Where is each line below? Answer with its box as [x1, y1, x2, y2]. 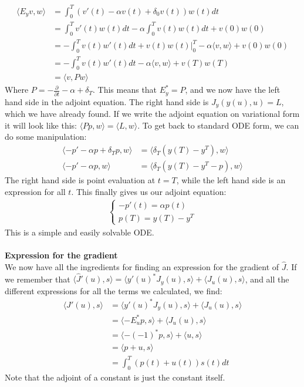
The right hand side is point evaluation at [5, 174, 156, 186]
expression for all [5, 185, 66, 197]
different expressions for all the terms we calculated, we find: [5, 284, 222, 297]
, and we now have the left [185, 83, 281, 96]
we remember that [5, 272, 70, 285]
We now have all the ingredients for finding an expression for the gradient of [5, 260, 279, 272]
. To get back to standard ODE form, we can [137, 119, 299, 131]
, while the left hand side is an [176, 174, 286, 186]
